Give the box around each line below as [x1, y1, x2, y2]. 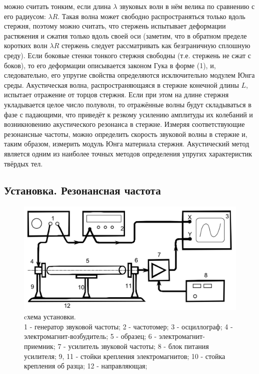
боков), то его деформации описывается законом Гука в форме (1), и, [4, 60, 216, 70]
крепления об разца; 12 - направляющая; [24, 360, 147, 371]
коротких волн [4, 40, 47, 51]
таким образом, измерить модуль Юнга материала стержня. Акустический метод [4, 138, 249, 149]
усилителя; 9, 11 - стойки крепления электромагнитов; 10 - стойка [24, 350, 225, 361]
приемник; [24, 341, 55, 351]
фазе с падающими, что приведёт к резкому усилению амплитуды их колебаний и [4, 109, 253, 119]
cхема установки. [24, 311, 76, 322]
